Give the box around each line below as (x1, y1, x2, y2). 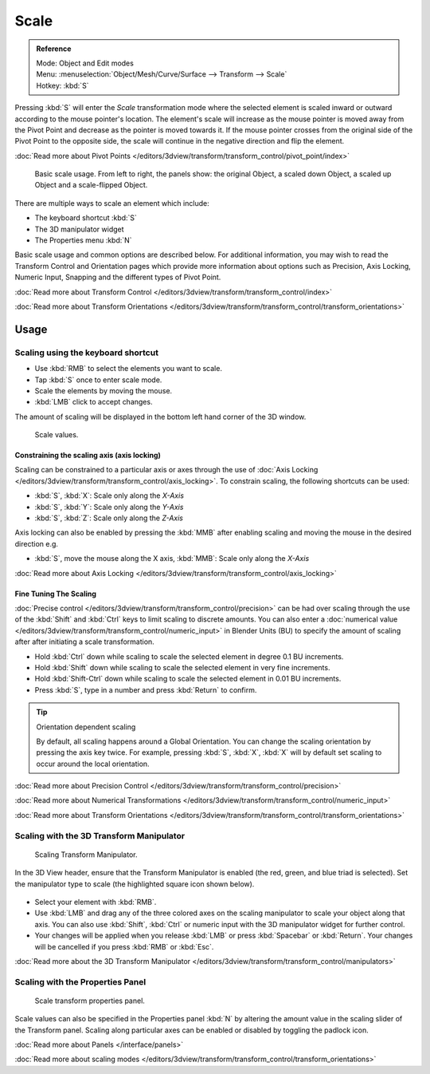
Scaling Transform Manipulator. (34, 850, 138, 859)
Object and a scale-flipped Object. (34, 180, 148, 190)
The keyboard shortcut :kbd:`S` (34, 213, 137, 223)
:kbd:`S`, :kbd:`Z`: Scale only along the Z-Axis (34, 513, 183, 523)
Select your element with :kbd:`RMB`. (34, 897, 157, 906)
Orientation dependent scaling (36, 722, 136, 732)
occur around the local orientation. (36, 759, 150, 768)
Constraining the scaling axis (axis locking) (14, 451, 161, 460)
